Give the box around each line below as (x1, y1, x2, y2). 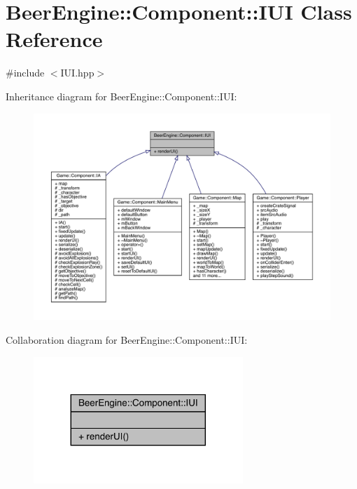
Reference (6, 25, 103, 53)
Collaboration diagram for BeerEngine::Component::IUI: (6, 332, 248, 347)
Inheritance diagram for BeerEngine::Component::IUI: (6, 88, 237, 103)
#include (6, 65, 45, 80)
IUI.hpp (60, 65, 94, 80)
